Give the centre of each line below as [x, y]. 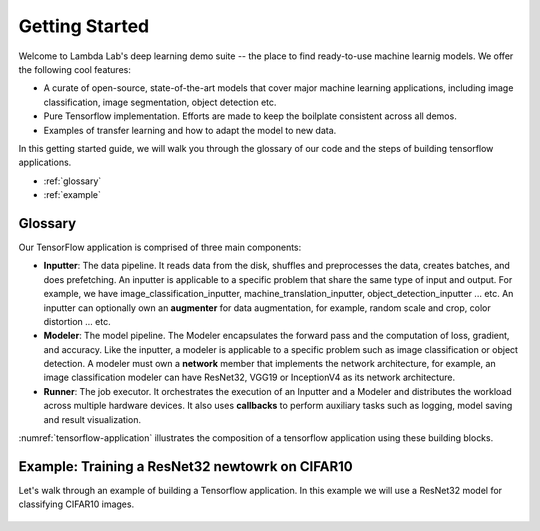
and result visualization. [92, 419]
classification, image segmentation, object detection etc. [160, 102]
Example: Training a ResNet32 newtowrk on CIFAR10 [186, 466]
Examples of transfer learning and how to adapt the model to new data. [190, 130]
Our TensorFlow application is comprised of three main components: [160, 247]
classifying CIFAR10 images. [76, 504]
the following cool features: [75, 69]
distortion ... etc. [77, 321]
